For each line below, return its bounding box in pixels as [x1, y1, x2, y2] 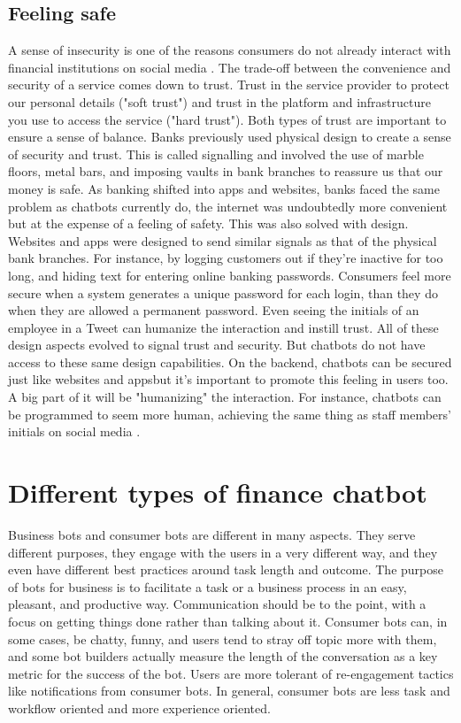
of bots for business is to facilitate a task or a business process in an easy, [8, 577, 407, 596]
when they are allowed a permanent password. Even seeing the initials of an [8, 301, 419, 319]
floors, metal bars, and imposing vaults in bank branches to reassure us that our [8, 162, 443, 181]
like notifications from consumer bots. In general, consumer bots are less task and [8, 681, 450, 700]
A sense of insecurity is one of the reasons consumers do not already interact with [8, 41, 451, 59]
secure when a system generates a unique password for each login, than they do [8, 283, 438, 302]
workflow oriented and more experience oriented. [8, 698, 271, 717]
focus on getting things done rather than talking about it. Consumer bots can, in [8, 611, 448, 630]
